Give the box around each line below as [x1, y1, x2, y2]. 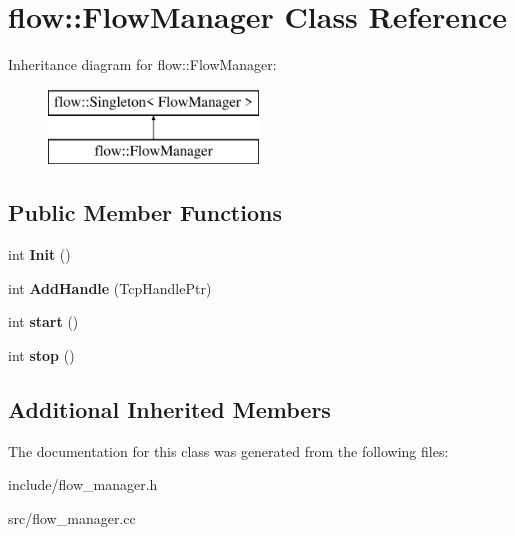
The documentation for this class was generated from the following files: [8, 440, 449, 461]
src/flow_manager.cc [8, 507, 136, 528]
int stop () [8, 344, 75, 365]
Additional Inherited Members [8, 393, 331, 424]
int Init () [8, 244, 71, 265]
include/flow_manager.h [8, 474, 158, 495]
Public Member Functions [8, 197, 282, 228]
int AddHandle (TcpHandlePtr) [8, 277, 212, 298]
